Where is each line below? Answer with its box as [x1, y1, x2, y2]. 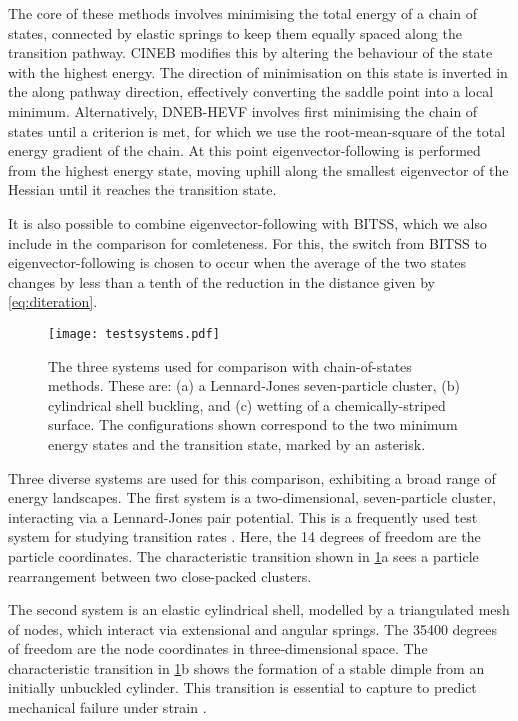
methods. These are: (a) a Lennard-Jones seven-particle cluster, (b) [48, 375, 460, 396]
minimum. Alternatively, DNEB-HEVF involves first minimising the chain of [8, 100, 478, 121]
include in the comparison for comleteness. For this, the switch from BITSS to [8, 232, 487, 253]
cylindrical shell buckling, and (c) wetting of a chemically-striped [48, 394, 446, 415]
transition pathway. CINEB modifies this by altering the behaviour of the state [8, 42, 493, 63]
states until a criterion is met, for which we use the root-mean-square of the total [8, 120, 506, 141]
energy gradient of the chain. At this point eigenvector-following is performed [8, 140, 481, 161]
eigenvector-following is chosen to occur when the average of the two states [8, 252, 467, 273]
